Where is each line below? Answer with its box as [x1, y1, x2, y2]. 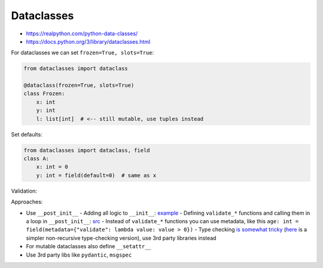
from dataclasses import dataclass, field [23, 147, 150, 154]
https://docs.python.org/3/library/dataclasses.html [26, 38, 151, 45]
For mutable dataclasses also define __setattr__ [26, 243, 152, 250]
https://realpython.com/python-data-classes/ [26, 30, 138, 37]
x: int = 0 [36, 163, 68, 170]
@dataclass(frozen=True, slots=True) [23, 82, 135, 89]
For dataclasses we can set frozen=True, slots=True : [11, 49, 154, 56]
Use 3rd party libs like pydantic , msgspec [26, 251, 132, 258]
